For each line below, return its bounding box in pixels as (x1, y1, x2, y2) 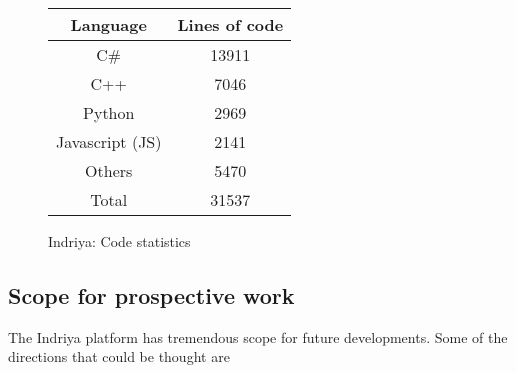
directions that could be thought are (8, 346, 230, 367)
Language (70, 13, 147, 36)
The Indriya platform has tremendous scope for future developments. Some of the (8, 326, 508, 347)
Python (83, 101, 135, 124)
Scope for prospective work (8, 279, 295, 310)
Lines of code (177, 13, 284, 36)
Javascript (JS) (56, 130, 162, 153)
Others (85, 159, 133, 182)
